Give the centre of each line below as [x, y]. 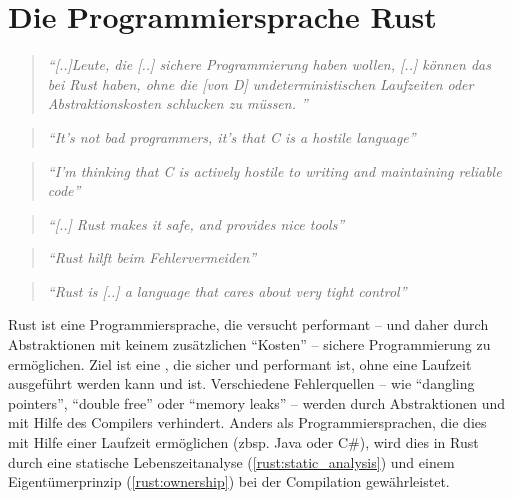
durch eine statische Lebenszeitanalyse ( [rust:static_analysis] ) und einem [231, 461]
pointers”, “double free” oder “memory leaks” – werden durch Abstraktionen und [257, 402]
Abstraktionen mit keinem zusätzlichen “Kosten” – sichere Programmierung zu [249, 344]
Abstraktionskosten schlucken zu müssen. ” [177, 103]
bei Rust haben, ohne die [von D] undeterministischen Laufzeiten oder [260, 83]
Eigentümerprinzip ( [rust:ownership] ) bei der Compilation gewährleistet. [229, 481]
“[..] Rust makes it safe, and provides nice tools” [196, 223]
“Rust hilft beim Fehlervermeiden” [152, 257]
